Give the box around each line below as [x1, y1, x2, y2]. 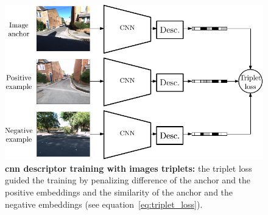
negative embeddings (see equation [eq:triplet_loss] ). [5, 197, 203, 210]
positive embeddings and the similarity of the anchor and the [5, 185, 233, 198]
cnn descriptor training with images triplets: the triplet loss [5, 161, 252, 174]
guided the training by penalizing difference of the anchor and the [5, 174, 251, 186]
